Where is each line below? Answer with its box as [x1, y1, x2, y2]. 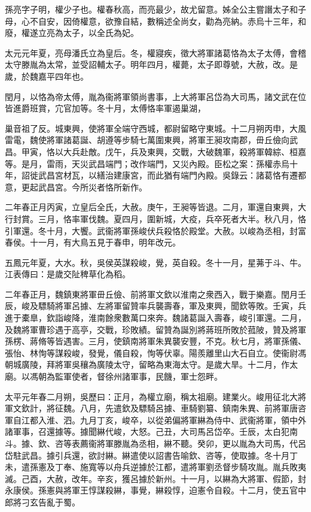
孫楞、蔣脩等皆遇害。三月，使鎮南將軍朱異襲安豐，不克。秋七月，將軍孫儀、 [5, 335, 306, 347]
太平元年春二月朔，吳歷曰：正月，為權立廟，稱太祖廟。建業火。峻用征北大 [5, 390, 298, 402]
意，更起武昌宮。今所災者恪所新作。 [5, 180, 147, 193]
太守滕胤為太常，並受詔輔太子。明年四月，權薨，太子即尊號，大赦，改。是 [5, 58, 298, 71]
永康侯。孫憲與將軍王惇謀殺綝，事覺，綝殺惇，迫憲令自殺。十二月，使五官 [5, 484, 298, 496]
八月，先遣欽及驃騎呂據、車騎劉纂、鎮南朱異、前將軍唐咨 [80, 402, 306, 414]
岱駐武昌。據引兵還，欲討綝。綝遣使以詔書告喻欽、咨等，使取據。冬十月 [5, 449, 289, 461]
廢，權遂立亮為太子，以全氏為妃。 [5, 26, 139, 39]
